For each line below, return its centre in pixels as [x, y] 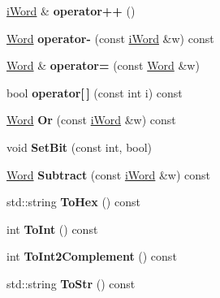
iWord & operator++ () [71, 11]
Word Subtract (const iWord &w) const [109, 174]
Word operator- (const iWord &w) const [110, 38]
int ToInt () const [52, 229]
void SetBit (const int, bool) [80, 147]
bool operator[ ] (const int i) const [95, 92]
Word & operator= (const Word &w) [103, 65]
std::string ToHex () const [73, 202]
